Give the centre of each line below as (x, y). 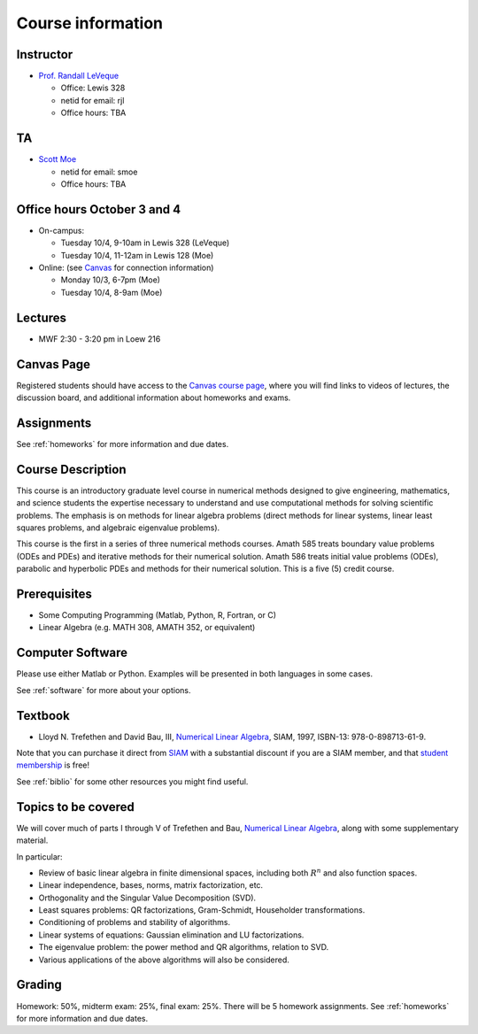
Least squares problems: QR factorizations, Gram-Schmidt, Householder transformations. (202, 910)
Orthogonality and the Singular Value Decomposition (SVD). (147, 898)
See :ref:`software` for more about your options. (104, 690)
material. (32, 840)
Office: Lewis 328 (93, 88)
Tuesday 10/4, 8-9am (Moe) (112, 292)
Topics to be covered (75, 807)
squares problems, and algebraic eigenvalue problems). (118, 528)
